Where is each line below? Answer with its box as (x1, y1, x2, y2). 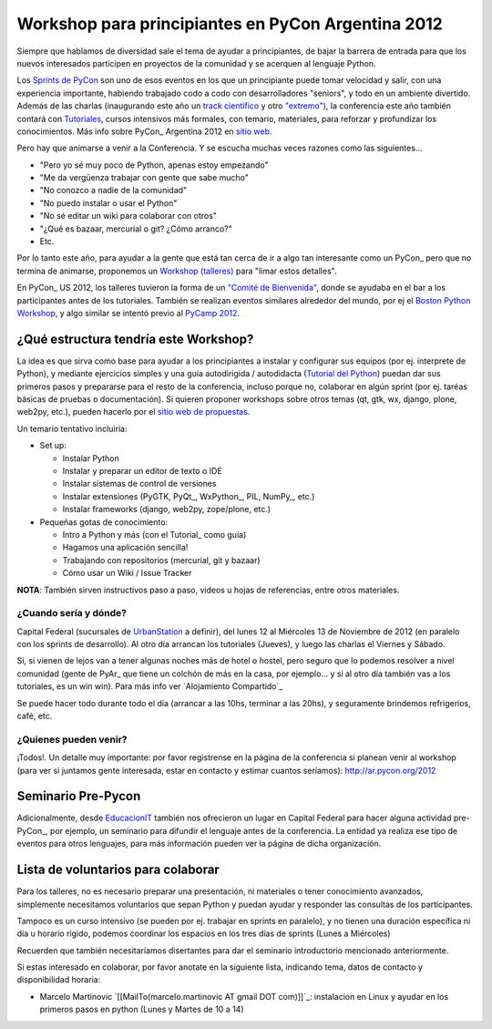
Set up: (39, 440, 67, 451)
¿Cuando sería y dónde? (16, 607, 128, 620)
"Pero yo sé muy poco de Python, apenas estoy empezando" (39, 159, 269, 170)
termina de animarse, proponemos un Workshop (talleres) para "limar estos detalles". (16, 265, 337, 276)
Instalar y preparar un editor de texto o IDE (62, 466, 222, 476)
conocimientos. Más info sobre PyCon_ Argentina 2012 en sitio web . (16, 126, 272, 137)
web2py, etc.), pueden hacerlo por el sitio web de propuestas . (16, 406, 251, 417)
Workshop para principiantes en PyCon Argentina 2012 (16, 14, 444, 34)
